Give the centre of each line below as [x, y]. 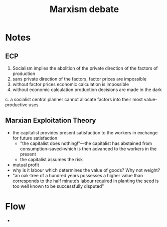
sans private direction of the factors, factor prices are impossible [79, 79]
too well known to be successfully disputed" [58, 186]
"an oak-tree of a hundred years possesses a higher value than [78, 175]
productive [16, 105]
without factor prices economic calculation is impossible [71, 84]
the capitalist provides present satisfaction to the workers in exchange [85, 132]
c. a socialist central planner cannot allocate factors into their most [74, 99]
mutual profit [26, 165]
